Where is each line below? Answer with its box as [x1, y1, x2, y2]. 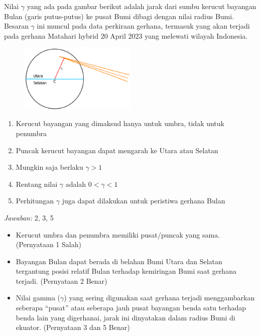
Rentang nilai [16, 178, 58, 189]
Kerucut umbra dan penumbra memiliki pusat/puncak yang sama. [16, 229, 220, 240]
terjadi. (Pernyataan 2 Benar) [16, 275, 107, 286]
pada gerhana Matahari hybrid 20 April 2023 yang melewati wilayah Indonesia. [4, 30, 248, 41]
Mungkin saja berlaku [16, 162, 83, 172]
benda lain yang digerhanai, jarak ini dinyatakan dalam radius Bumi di [16, 312, 235, 322]
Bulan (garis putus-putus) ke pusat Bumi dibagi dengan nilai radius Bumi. [4, 11, 234, 21]
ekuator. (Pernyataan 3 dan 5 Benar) [16, 322, 130, 332]
